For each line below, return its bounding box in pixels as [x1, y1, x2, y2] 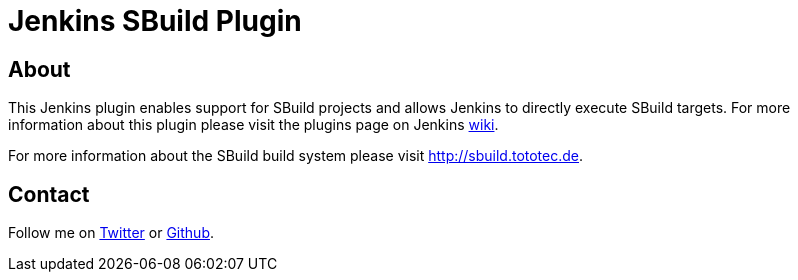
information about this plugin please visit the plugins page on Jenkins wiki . [8, 116, 499, 134]
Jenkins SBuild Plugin [8, 4, 302, 38]
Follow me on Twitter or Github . [8, 224, 214, 242]
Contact [8, 181, 90, 207]
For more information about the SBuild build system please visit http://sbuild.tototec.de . [8, 147, 584, 165]
